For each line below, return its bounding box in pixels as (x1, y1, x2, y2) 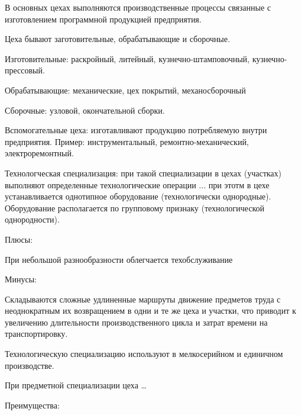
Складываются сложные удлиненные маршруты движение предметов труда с (5, 292, 281, 305)
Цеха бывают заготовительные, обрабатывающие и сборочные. (5, 33, 230, 45)
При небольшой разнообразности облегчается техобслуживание (5, 253, 233, 265)
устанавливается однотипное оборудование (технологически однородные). (5, 190, 271, 202)
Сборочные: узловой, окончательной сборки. (5, 104, 165, 116)
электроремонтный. (5, 147, 74, 159)
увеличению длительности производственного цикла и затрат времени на (5, 316, 268, 328)
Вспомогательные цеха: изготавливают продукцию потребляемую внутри (5, 124, 267, 136)
